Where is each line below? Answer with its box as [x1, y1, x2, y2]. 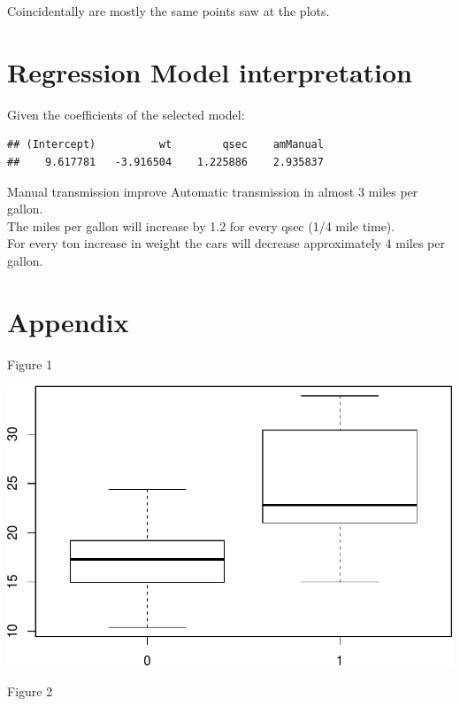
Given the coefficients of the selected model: [7, 105, 245, 123]
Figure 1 [7, 354, 53, 373]
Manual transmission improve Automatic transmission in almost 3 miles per [7, 182, 418, 200]
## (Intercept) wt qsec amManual [7, 138, 324, 151]
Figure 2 [7, 681, 53, 700]
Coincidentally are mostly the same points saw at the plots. [7, 2, 330, 19]
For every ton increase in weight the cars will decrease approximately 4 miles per [7, 234, 445, 252]
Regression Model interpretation [7, 53, 412, 89]
